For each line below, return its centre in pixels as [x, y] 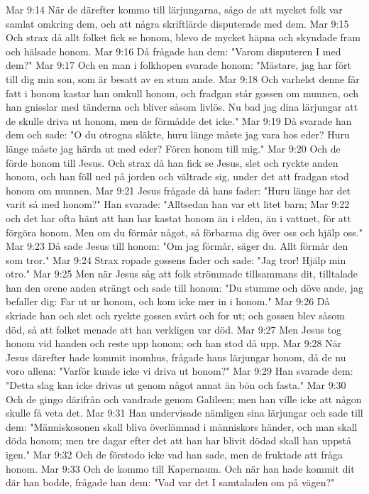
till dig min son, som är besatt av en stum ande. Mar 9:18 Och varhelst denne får [183, 78]
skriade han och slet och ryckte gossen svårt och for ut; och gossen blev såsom [175, 315]
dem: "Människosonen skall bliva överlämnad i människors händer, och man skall [182, 426]
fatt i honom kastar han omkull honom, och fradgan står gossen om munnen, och [182, 93]
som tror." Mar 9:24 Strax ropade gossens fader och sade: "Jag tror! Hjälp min [176, 259]
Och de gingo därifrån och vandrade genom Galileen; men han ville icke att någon [184, 399]
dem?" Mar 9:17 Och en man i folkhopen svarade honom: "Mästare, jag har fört [178, 65]
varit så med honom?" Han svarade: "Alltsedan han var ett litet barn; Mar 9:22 [178, 204]
